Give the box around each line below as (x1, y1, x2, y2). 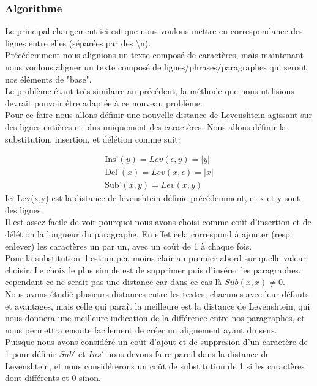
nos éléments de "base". (5, 72, 92, 85)
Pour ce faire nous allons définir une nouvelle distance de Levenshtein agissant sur (5, 108, 312, 121)
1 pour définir (5, 347, 56, 360)
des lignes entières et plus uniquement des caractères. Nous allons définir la (5, 120, 286, 133)
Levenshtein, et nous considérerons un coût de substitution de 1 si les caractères (5, 359, 305, 372)
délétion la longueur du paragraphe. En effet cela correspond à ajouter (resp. (5, 228, 293, 240)
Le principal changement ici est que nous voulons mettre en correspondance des (5, 24, 303, 37)
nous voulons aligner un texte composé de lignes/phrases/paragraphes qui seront (5, 61, 307, 73)
